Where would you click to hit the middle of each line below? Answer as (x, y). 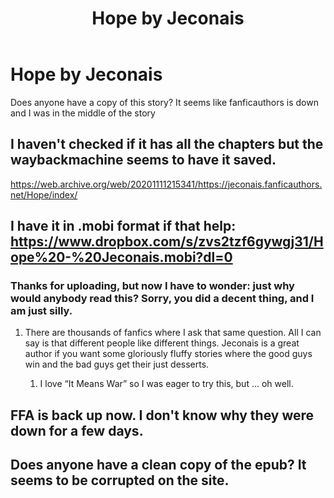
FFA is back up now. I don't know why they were (162, 415)
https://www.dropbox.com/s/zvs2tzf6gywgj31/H (167, 242)
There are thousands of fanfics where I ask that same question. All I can (173, 333)
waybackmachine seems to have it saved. (143, 160)
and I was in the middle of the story (83, 113)
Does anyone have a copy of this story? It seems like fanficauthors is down (164, 102)
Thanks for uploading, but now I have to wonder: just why (152, 286)
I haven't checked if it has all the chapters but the (167, 144)
